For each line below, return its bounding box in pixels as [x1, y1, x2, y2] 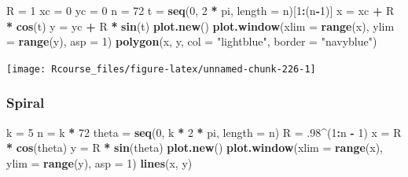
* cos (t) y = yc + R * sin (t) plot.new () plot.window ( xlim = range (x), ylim [6, 17, 395, 34]
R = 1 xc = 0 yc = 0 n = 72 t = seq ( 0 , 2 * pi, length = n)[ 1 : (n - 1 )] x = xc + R [6, 2, 395, 18]
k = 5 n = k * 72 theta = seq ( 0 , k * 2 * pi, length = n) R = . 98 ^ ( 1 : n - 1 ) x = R [6, 124, 402, 140]
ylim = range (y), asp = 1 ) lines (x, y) [6, 154, 193, 171]
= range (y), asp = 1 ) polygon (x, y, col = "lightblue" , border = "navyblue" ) [6, 33, 377, 50]
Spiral [6, 93, 45, 112]
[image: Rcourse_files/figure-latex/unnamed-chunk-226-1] [6, 63, 316, 75]
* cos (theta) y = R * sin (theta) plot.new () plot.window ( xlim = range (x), [6, 139, 384, 156]
